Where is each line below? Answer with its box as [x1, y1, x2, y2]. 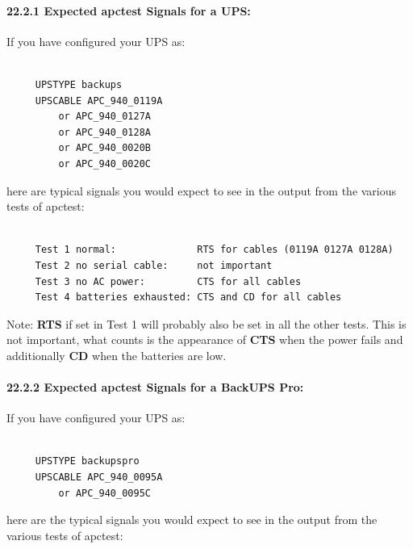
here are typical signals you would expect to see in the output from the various [6, 182, 397, 199]
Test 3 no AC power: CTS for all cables [35, 275, 302, 287]
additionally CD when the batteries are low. [6, 346, 227, 363]
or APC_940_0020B [58, 142, 151, 154]
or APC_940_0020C [58, 157, 151, 170]
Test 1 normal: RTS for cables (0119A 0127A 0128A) [35, 244, 394, 256]
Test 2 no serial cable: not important [35, 259, 273, 271]
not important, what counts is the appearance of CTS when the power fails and [6, 331, 403, 348]
